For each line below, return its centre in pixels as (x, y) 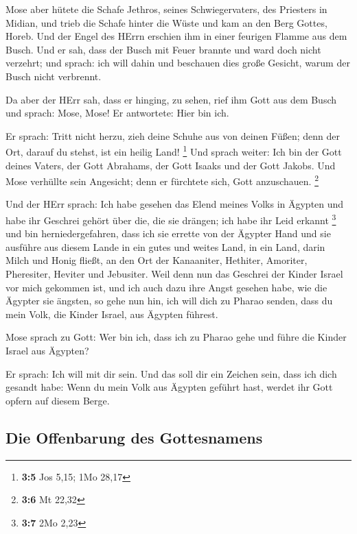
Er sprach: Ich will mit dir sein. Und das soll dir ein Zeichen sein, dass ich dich (171, 373)
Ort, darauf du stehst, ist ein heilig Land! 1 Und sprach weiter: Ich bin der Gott (174, 150)
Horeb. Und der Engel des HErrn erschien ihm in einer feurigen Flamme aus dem (176, 36)
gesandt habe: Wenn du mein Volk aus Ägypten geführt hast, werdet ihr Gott (169, 387)
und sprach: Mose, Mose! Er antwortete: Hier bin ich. (117, 113)
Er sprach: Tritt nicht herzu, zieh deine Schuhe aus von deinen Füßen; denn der (173, 135)
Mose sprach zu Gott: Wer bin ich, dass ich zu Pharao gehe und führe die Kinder (176, 337)
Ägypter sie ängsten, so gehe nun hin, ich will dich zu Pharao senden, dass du (169, 301)
